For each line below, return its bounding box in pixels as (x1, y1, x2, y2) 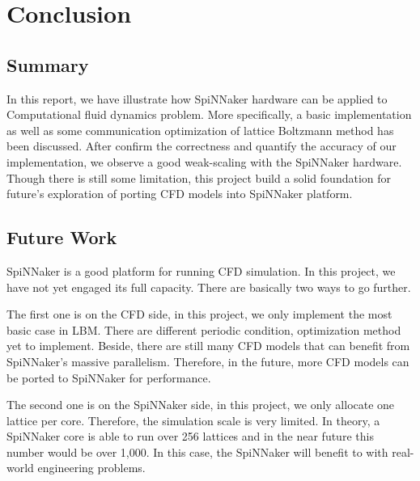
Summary (6, 52, 89, 77)
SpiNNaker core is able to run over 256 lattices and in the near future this (6, 428, 374, 445)
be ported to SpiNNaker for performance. (6, 369, 211, 386)
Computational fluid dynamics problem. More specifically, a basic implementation (6, 106, 412, 123)
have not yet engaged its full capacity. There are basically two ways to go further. (6, 278, 411, 295)
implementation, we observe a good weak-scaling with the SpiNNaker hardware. (6, 153, 402, 170)
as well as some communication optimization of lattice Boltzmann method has (6, 121, 394, 138)
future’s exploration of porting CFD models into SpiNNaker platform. (6, 185, 353, 202)
